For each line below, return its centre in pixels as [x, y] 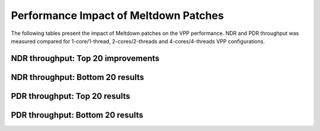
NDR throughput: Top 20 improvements [85, 58]
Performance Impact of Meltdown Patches [118, 15]
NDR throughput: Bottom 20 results [78, 77]
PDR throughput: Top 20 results [71, 96]
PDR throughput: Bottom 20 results [77, 115]
